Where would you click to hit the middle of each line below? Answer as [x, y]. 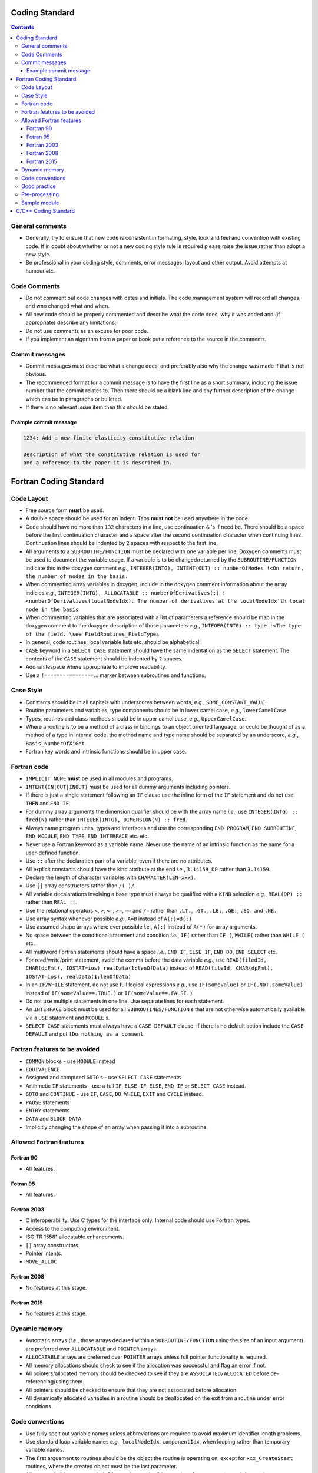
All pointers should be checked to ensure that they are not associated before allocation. [132, 1390]
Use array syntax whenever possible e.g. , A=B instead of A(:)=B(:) [109, 919]
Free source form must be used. [65, 510]
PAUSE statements [48, 1102]
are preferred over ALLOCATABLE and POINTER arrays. [92, 1349]
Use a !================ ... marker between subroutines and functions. [116, 675]
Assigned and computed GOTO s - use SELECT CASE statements [103, 1078]
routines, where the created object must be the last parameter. [102, 1467]
